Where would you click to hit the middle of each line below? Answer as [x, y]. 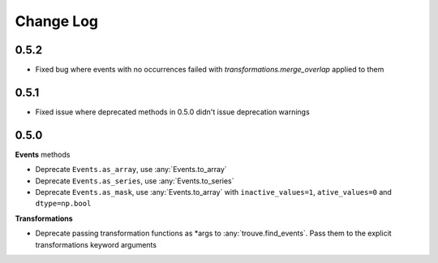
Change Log [57, 21]
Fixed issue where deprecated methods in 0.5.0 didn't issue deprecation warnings [172, 112]
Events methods [43, 154]
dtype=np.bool [63, 204]
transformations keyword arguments [96, 244]
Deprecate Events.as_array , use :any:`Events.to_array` [131, 170]
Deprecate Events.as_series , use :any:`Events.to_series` [135, 181]
